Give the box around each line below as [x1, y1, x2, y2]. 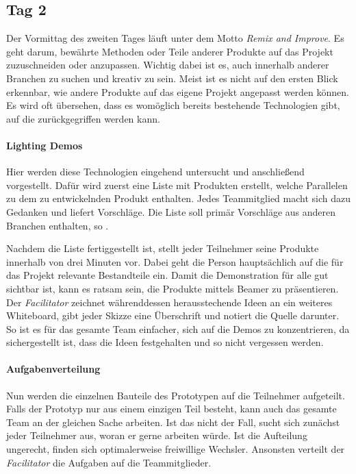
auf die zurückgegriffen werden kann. [6, 111, 160, 125]
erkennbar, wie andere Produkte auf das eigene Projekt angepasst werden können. [6, 84, 349, 99]
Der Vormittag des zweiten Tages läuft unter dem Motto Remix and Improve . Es [6, 31, 344, 45]
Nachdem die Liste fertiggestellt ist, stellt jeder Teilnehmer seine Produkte [6, 241, 319, 255]
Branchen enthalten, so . [6, 218, 109, 232]
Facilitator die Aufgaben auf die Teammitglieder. [6, 455, 212, 469]
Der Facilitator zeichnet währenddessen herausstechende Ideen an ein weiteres [6, 295, 333, 309]
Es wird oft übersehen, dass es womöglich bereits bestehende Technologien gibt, [6, 98, 340, 112]
